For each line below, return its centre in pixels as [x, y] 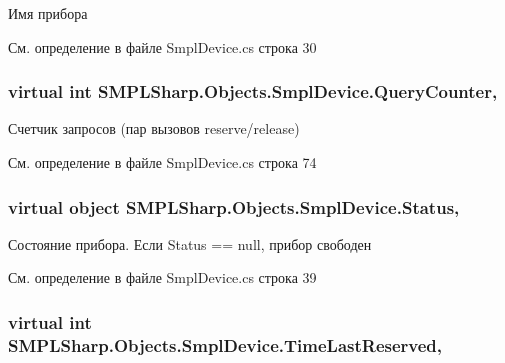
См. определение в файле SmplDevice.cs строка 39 [162, 277]
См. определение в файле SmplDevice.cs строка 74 [162, 162]
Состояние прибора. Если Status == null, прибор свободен [190, 243]
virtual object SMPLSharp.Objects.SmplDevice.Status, [234, 206]
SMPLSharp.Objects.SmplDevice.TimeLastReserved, [225, 344]
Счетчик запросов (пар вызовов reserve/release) [154, 128]
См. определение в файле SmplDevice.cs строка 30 [162, 46]
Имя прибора [48, 13]
